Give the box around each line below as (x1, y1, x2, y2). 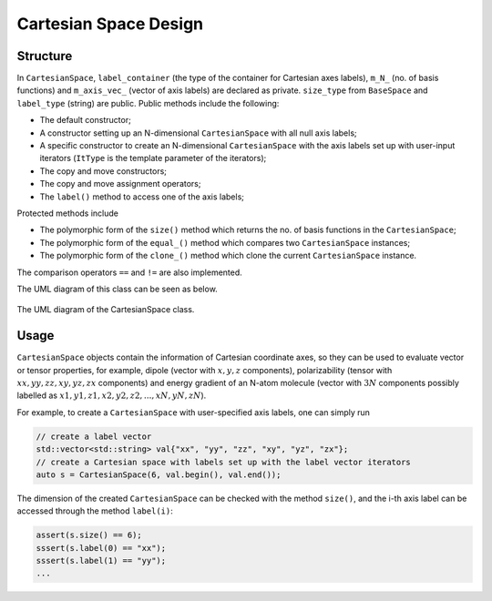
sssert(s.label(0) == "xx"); (36, 543, 167, 553)
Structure (16, 48, 73, 64)
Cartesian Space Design (16, 14, 204, 34)
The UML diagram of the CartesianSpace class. (16, 304, 195, 315)
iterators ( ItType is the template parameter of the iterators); (39, 153, 267, 164)
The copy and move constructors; (39, 165, 168, 177)
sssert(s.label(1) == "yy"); (36, 555, 167, 566)
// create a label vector (36, 431, 152, 442)
